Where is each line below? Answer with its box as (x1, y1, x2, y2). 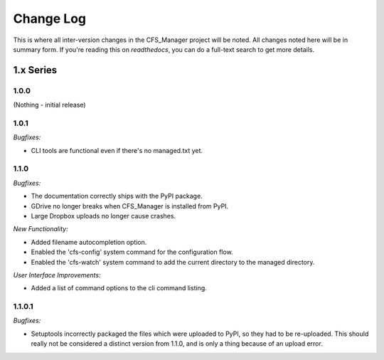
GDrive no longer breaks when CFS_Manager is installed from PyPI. (31, 201, 229, 210)
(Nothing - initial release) (13, 100, 86, 110)
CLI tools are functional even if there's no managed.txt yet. (31, 146, 203, 154)
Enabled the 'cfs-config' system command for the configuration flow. (31, 248, 234, 256)
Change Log (13, 11, 87, 26)
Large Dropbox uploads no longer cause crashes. (31, 211, 176, 220)
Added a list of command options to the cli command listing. (31, 284, 208, 292)
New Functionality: (13, 225, 68, 233)
